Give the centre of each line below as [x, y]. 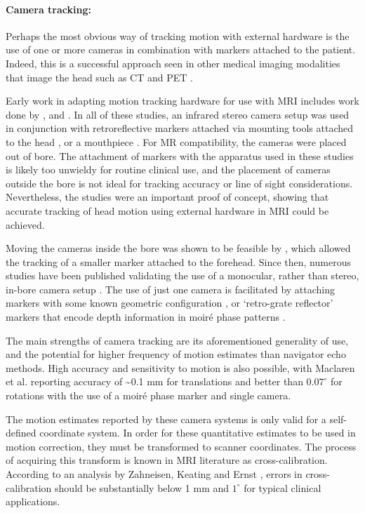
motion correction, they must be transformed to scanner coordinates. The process [181, 446]
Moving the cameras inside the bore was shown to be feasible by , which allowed [178, 248]
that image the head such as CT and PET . [99, 77]
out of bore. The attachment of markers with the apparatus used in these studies [180, 155]
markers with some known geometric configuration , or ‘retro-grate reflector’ [170, 303]
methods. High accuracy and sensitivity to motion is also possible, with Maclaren [180, 367]
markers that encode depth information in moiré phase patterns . [146, 317]
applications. [33, 501]
